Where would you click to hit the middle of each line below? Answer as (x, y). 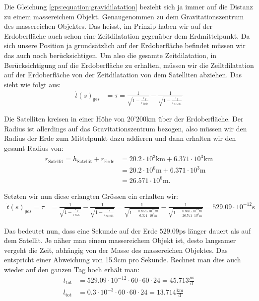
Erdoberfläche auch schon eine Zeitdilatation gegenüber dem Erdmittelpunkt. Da (127, 35)
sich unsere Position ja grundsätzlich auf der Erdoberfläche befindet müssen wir (125, 45)
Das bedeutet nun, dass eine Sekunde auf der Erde (81, 230)
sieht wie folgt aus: (32, 84)
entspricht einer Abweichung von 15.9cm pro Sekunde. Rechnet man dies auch (123, 260)
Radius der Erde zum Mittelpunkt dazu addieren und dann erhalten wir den (120, 138)
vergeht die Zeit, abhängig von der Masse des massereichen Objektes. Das (116, 250)
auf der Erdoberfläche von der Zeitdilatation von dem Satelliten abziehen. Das (123, 75)
